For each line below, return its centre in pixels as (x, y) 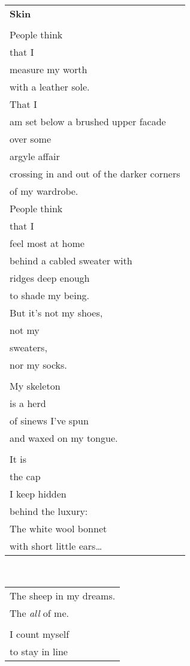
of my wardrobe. (44, 191)
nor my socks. (38, 365)
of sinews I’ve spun (49, 421)
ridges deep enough (50, 278)
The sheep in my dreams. (63, 595)
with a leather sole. (50, 87)
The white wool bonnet (58, 528)
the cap (25, 476)
